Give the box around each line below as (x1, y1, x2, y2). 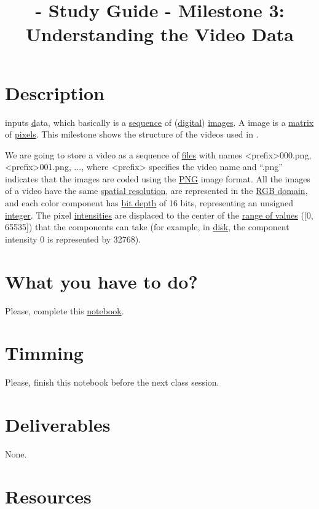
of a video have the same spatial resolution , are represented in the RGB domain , (5, 184, 308, 197)
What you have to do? (5, 268, 198, 293)
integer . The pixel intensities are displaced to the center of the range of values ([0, (5, 208, 313, 221)
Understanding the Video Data (25, 21, 294, 47)
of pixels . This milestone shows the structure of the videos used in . (5, 128, 259, 141)
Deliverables (5, 412, 111, 437)
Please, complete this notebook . (5, 304, 124, 317)
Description (5, 80, 105, 105)
